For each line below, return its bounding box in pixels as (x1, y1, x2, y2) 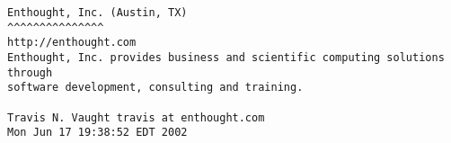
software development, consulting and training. (7, 81, 304, 94)
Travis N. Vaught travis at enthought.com (7, 111, 265, 124)
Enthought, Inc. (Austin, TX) (7, 6, 188, 19)
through (7, 66, 53, 79)
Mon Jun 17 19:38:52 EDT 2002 (7, 126, 188, 139)
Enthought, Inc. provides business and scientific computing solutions (7, 50, 445, 64)
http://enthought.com (7, 36, 137, 49)
